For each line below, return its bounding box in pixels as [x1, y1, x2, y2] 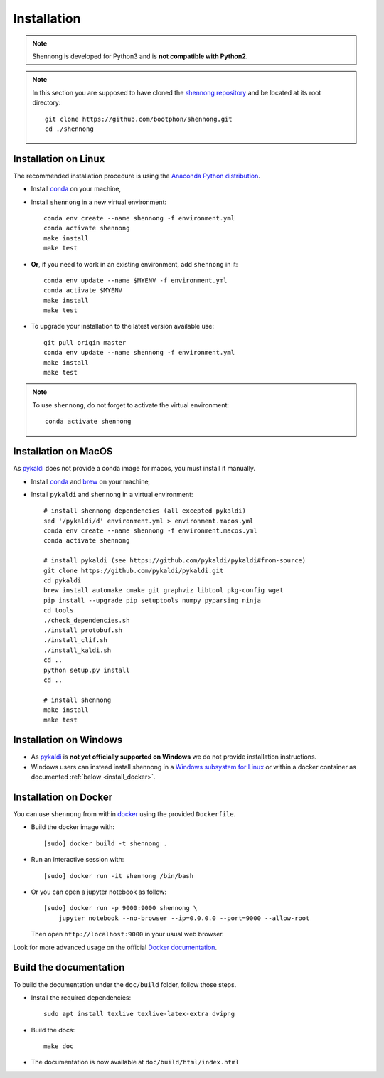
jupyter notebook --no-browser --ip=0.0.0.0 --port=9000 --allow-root [58, 914, 310, 922]
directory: [32, 98, 61, 107]
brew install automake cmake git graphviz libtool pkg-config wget [43, 587, 284, 594]
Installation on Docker [13, 791, 113, 803]
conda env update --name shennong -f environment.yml [43, 348, 235, 357]
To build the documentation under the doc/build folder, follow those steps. [13, 980, 237, 988]
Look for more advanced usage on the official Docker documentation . [13, 943, 217, 951]
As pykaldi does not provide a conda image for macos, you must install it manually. [13, 464, 256, 473]
